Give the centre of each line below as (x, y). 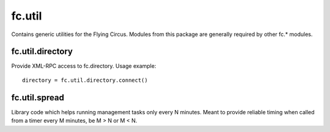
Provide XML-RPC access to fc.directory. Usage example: (84, 66)
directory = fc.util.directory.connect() (85, 80)
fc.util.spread (38, 97)
